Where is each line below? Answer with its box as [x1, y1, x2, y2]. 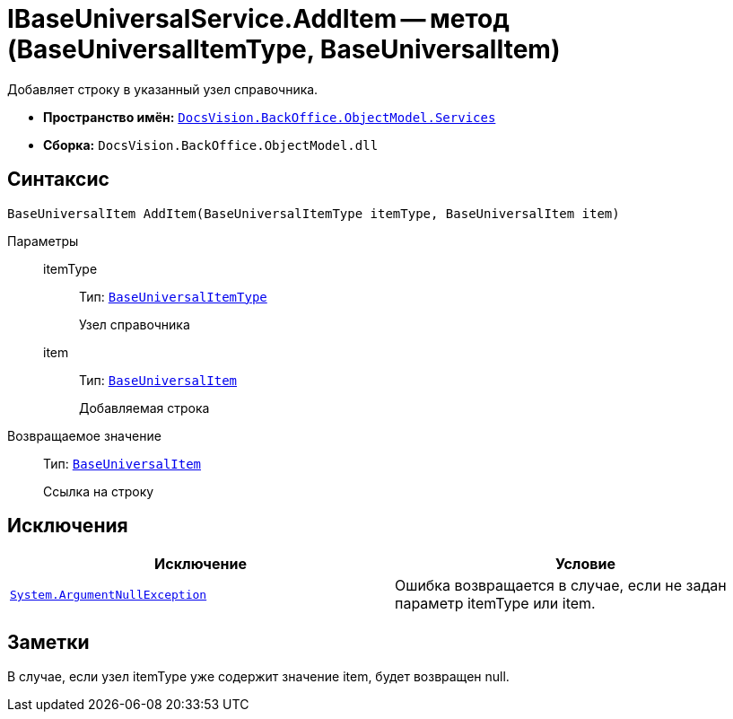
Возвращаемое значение [7, 427, 161, 443]
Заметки [7, 630, 90, 653]
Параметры [7, 232, 79, 249]
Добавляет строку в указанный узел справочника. [7, 81, 319, 97]
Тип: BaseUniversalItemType [79, 288, 267, 304]
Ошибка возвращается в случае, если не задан [395, 576, 727, 595]
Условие [555, 555, 615, 574]
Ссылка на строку [43, 483, 154, 499]
